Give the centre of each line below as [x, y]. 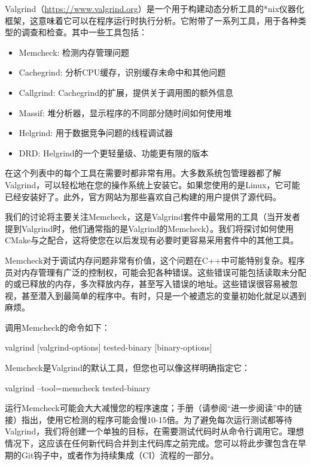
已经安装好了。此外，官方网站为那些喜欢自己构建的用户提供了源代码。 [143, 196]
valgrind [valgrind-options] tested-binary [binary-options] [109, 347]
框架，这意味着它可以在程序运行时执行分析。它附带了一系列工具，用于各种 [151, 20]
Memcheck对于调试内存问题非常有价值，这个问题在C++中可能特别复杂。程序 [155, 260]
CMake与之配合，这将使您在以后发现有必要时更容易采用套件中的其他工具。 [152, 240]
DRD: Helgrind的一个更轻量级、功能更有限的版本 [114, 153]
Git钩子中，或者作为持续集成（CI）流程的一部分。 [120, 455]
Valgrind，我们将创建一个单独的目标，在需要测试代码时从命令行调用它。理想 [155, 431]
